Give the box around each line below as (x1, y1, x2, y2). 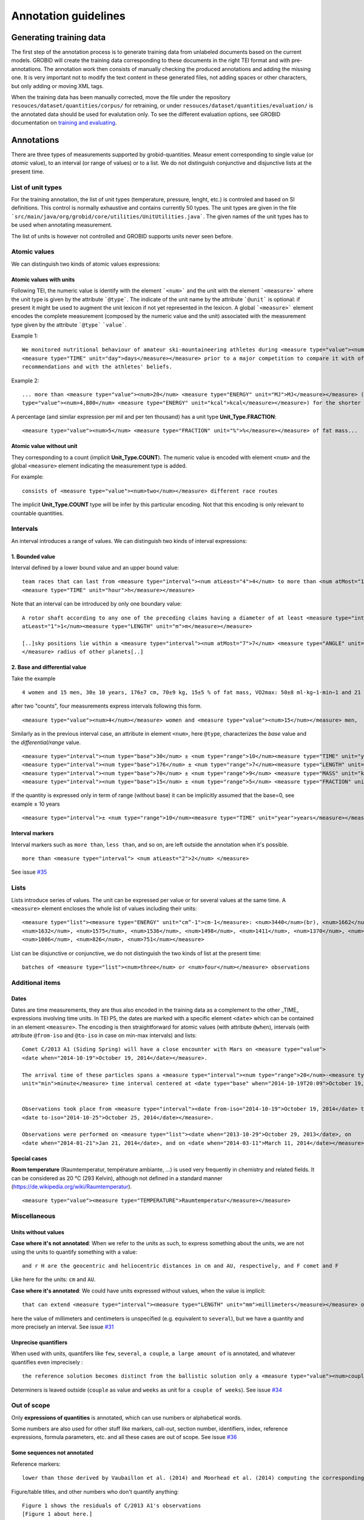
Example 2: (11, 377, 39, 384)
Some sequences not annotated (11, 1449, 94, 1456)
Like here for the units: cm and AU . (11, 1276, 96, 1283)
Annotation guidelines (11, 9, 126, 22)
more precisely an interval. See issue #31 (11, 1323, 114, 1330)
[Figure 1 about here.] (22, 1511, 93, 1518)
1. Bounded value (11, 553, 56, 560)
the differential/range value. (11, 739, 81, 746)
